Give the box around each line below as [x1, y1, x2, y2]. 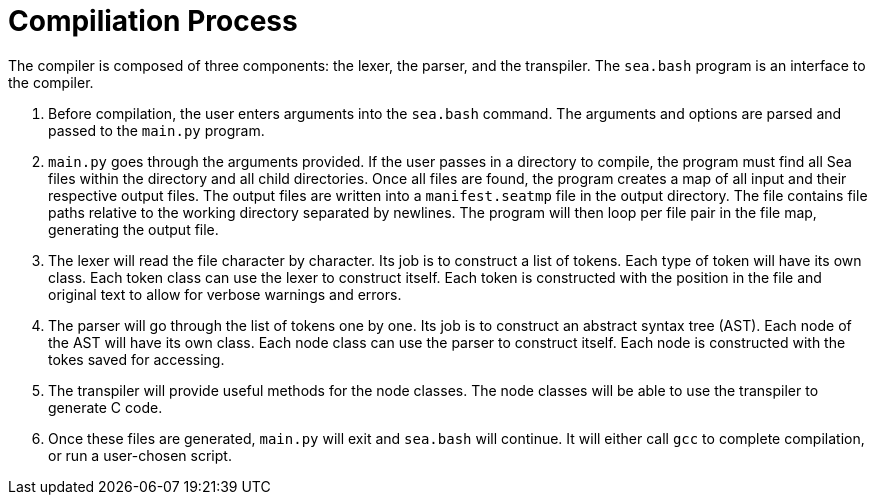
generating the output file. [48, 220, 219, 238]
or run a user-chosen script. [48, 446, 232, 464]
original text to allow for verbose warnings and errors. [48, 285, 402, 303]
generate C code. [48, 398, 163, 416]
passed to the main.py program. [48, 121, 265, 139]
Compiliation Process [8, 4, 298, 38]
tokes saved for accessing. [48, 350, 225, 368]
